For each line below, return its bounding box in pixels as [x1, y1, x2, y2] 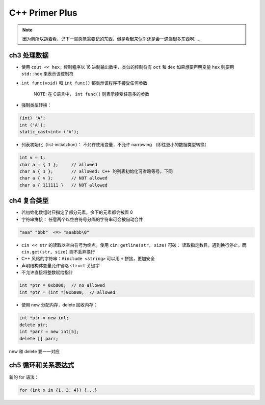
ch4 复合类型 [9, 197, 49, 205]
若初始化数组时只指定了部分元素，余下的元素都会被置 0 [21, 209, 133, 215]
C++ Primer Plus [9, 7, 78, 18]
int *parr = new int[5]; [19, 329, 79, 334]
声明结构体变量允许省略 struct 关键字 [21, 262, 100, 268]
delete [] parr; [19, 336, 59, 341]
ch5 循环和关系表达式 [9, 361, 75, 370]
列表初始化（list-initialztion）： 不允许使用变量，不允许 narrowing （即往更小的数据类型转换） [21, 142, 209, 148]
